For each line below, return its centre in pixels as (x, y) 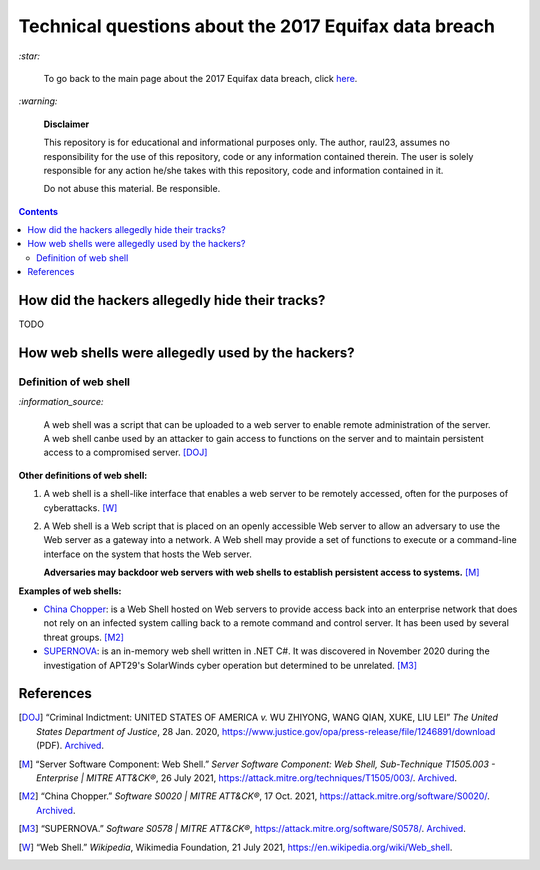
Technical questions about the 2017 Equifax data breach (256, 26)
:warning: (38, 101)
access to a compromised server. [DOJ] (125, 452)
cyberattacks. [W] (80, 507)
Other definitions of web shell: (83, 475)
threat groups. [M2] (84, 637)
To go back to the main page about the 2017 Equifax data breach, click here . (200, 78)
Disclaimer (66, 124)
